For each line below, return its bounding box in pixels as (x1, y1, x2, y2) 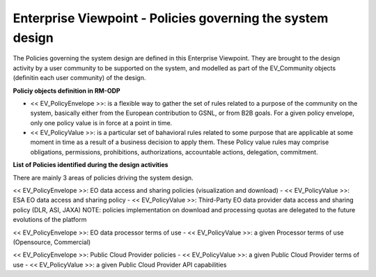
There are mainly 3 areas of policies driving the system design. (13, 173, 194, 182)
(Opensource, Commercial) (13, 237, 91, 246)
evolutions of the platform (13, 216, 87, 224)
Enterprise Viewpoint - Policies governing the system (13, 10, 329, 26)
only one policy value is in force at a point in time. (30, 118, 173, 127)
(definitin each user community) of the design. (13, 74, 146, 82)
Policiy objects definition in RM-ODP (13, 86, 121, 95)
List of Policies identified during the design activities (13, 161, 169, 169)
